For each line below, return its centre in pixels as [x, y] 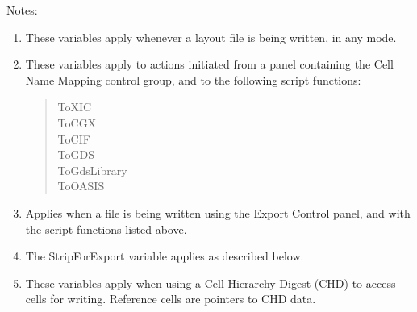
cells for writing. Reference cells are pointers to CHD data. [171, 299]
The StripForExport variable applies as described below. [165, 256]
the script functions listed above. [106, 229]
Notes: [22, 10]
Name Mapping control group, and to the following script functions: [193, 79]
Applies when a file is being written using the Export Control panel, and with [218, 212]
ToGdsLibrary [92, 170]
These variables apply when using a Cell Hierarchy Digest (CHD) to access [211, 283]
